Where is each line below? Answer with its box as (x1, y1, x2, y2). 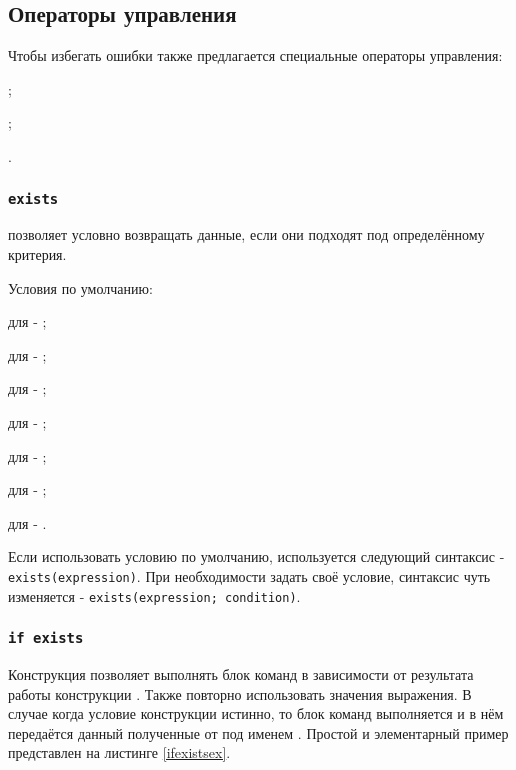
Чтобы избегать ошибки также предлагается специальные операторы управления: (8, 45, 503, 66)
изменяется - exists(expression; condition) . (8, 585, 301, 606)
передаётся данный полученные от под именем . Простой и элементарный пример (8, 722, 509, 743)
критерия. (8, 243, 67, 264)
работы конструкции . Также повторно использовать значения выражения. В (8, 683, 472, 704)
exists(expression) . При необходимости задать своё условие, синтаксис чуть (8, 565, 491, 586)
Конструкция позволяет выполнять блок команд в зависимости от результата (8, 663, 474, 684)
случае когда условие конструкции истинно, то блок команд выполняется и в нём (8, 703, 504, 724)
